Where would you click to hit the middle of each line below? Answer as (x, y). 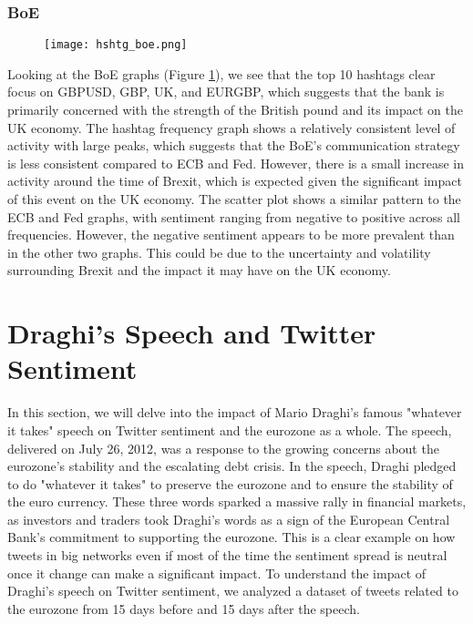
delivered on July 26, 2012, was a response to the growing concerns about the (223, 448)
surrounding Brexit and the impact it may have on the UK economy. (199, 270)
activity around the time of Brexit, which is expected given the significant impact (235, 181)
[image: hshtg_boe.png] (116, 45)
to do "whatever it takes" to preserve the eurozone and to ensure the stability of (230, 483)
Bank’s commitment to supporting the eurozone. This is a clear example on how (231, 537)
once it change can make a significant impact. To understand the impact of (217, 573)
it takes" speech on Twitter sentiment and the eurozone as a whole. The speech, (230, 430)
